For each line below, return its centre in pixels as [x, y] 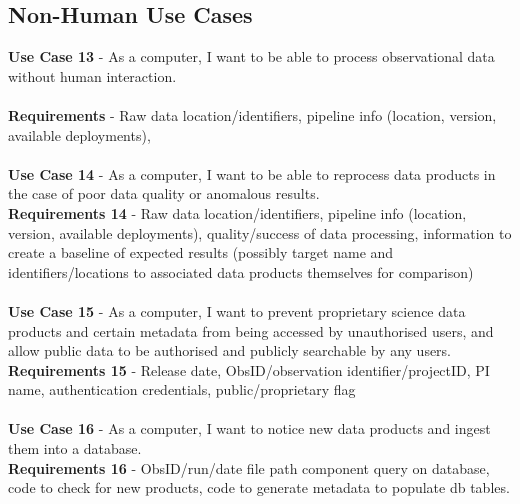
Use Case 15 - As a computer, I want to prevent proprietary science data [237, 310]
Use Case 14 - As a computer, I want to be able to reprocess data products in [252, 173]
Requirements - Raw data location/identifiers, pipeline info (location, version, [252, 114]
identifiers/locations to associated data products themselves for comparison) [241, 271]
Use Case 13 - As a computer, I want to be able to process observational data [251, 56]
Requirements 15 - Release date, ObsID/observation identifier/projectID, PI [249, 369]
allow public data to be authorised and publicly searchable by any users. [230, 350]
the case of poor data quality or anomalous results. [164, 193]
